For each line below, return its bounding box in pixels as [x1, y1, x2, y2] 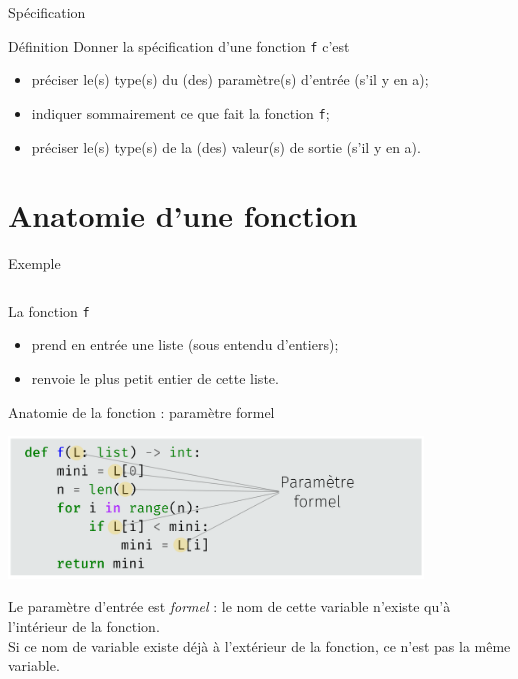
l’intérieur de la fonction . [8, 615, 160, 636]
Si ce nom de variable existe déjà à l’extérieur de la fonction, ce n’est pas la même [8, 635, 511, 656]
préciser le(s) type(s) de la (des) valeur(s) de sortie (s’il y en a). [31, 136, 421, 157]
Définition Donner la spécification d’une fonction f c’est [8, 35, 350, 56]
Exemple [8, 253, 61, 274]
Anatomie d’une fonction [8, 195, 358, 236]
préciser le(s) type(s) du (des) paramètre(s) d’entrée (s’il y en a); [31, 69, 429, 90]
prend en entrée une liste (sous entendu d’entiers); [31, 334, 339, 355]
